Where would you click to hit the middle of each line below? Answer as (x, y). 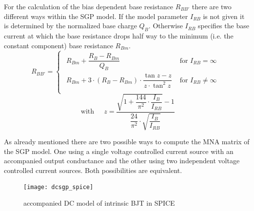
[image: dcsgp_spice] (59, 187)
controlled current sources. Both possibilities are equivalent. (93, 170)
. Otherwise (166, 26)
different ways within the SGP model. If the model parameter (96, 16)
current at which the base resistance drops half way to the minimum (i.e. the (119, 35)
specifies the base (224, 26)
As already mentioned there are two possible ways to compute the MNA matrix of (127, 142)
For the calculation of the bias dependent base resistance (89, 6)
